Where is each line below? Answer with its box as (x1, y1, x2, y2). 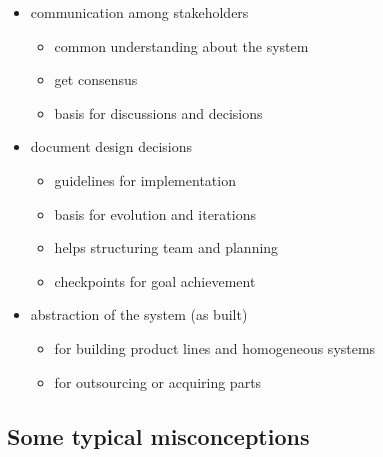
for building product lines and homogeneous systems (54, 337, 376, 358)
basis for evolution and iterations (54, 203, 256, 224)
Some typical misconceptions (7, 420, 310, 451)
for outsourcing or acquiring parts (54, 371, 262, 392)
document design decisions (30, 136, 193, 157)
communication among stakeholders (30, 2, 249, 22)
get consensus (54, 69, 138, 90)
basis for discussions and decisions (54, 102, 263, 123)
